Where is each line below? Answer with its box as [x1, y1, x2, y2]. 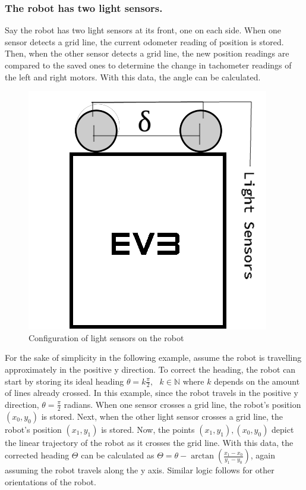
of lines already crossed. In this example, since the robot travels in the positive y [5, 386, 298, 399]
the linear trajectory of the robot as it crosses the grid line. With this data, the [5, 436, 294, 448]
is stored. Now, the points [101, 423, 195, 435]
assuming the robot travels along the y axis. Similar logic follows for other [5, 464, 275, 476]
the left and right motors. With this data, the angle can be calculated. [5, 70, 261, 83]
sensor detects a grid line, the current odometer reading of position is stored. [5, 35, 284, 48]
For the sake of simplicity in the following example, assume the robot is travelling [5, 351, 302, 364]
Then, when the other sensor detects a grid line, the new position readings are [5, 47, 289, 60]
